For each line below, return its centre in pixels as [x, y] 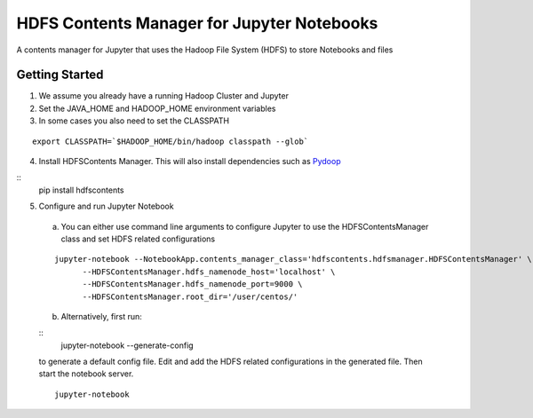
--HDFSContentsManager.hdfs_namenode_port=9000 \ [192, 284]
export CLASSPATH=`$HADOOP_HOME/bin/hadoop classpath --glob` [171, 141]
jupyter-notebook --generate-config [127, 345]
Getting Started [60, 75]
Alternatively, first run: [101, 316]
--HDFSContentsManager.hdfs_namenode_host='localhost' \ [209, 272]
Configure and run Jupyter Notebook [106, 206]
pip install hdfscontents [81, 190]
